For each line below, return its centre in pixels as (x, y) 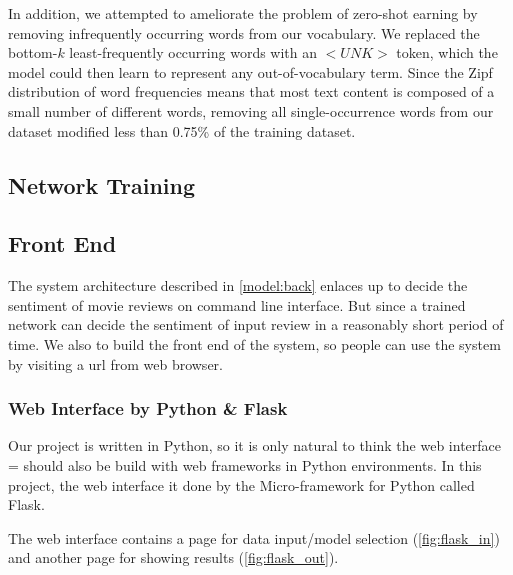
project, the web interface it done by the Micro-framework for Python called (241, 484)
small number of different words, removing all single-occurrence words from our (251, 110)
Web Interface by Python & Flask (148, 408)
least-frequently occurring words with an (193, 52)
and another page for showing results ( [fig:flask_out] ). (173, 557)
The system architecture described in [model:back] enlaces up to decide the (238, 285)
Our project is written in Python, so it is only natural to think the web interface (254, 445)
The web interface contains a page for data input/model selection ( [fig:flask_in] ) (254, 537)
